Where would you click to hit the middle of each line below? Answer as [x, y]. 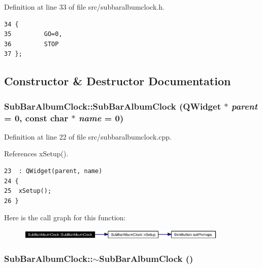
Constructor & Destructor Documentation [118, 81]
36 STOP [31, 44]
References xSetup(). [36, 154]
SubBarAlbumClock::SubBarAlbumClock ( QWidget [112, 106]
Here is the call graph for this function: [65, 217]
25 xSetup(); [28, 191]
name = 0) [101, 118]
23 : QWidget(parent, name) [53, 171]
